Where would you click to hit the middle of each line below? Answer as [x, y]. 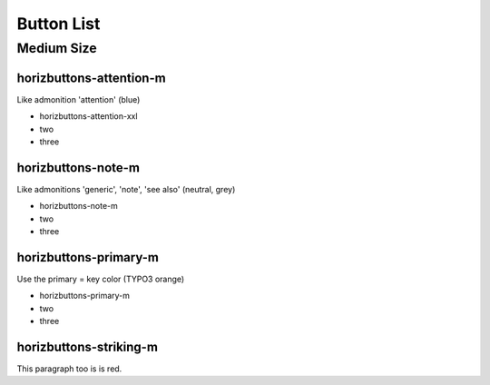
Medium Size [57, 48]
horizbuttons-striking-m [88, 346]
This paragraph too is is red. [69, 369]
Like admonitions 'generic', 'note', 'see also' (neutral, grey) [126, 189]
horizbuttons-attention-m [92, 78]
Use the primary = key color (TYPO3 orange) [101, 279]
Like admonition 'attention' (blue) [78, 99]
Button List [59, 24]
